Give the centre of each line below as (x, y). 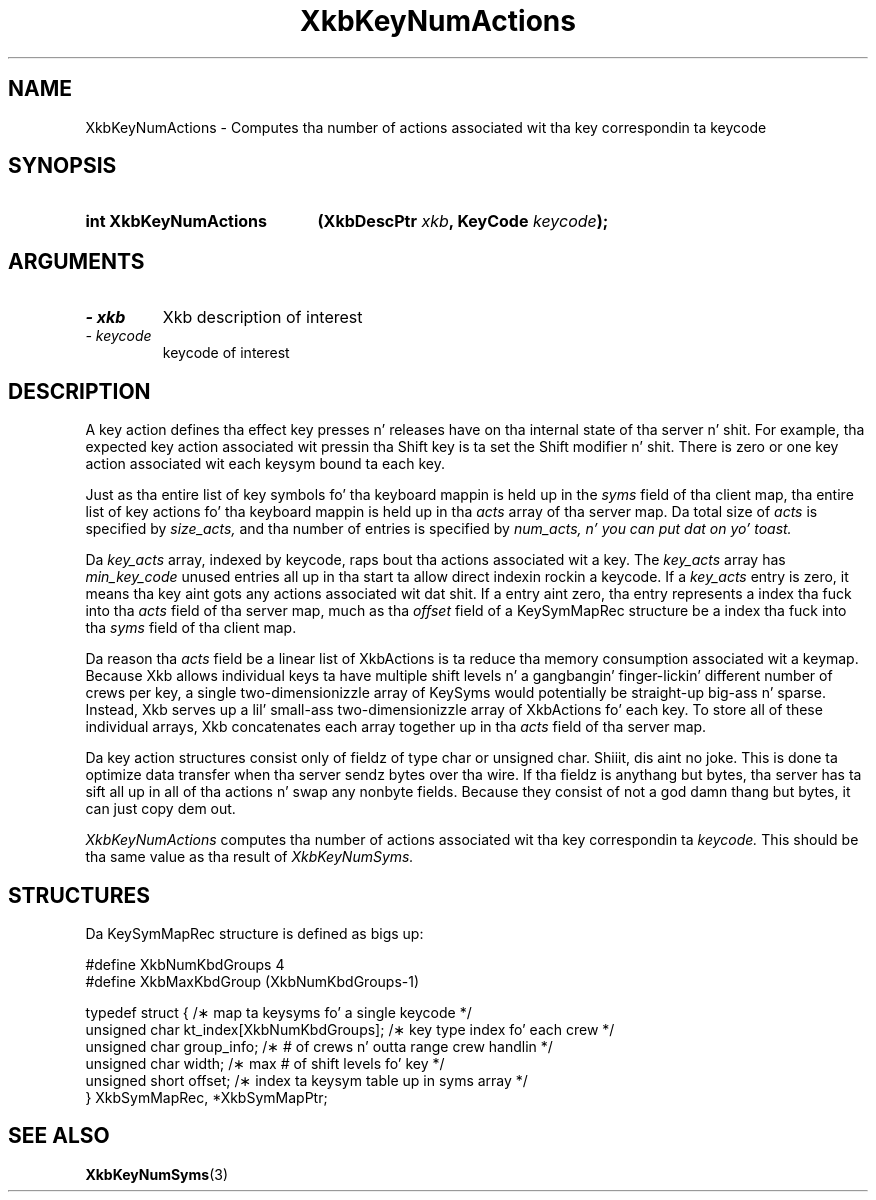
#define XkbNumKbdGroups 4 (185, 964)
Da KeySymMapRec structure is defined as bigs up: (254, 933)
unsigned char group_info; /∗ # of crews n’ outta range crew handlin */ (319, 1046)
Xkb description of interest (262, 317)
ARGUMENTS (76, 261)
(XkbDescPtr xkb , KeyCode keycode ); (463, 221)
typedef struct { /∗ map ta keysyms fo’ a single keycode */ (278, 1012)
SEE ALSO (59, 1136)
